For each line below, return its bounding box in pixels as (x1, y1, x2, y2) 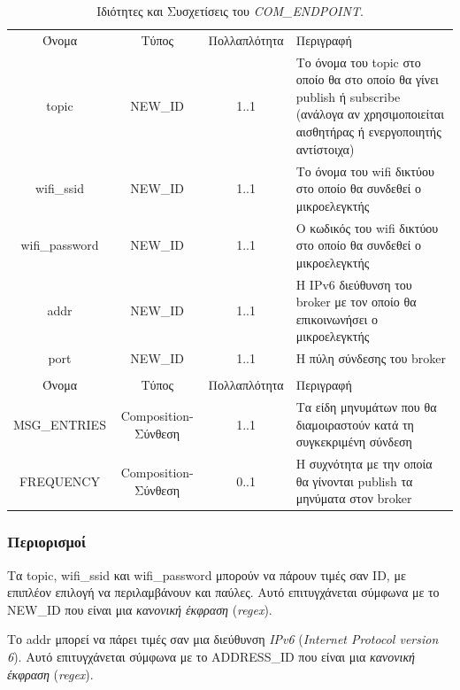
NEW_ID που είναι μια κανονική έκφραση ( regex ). (7, 600, 272, 618)
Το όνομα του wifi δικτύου (295, 161, 434, 180)
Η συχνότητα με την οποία (295, 454, 433, 473)
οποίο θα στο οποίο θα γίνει (295, 70, 439, 89)
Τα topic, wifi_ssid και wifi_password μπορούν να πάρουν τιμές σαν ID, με (7, 565, 406, 584)
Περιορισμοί (7, 531, 86, 553)
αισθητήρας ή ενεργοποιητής (295, 122, 441, 141)
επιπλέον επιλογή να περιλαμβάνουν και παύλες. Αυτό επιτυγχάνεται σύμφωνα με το (7, 583, 440, 601)
